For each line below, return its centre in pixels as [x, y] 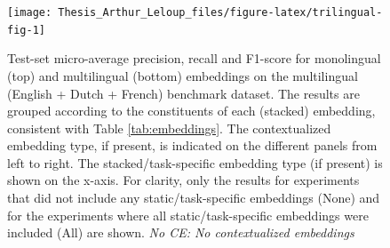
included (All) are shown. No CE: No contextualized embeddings [181, 232]
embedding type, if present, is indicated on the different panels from [192, 145]
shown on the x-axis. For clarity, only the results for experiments [183, 180]
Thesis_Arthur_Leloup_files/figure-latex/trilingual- [220, 12]
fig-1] [26, 30]
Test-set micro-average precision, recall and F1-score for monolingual [194, 58]
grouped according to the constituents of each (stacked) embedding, [191, 111]
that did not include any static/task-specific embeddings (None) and [194, 198]
